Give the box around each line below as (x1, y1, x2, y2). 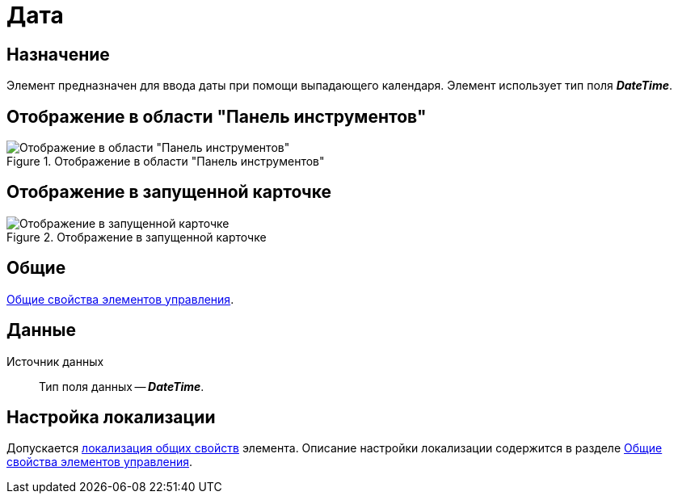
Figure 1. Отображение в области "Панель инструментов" (6, 154, 325, 169)
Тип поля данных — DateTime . (39, 379, 204, 393)
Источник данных (6, 354, 104, 368)
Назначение (6, 44, 110, 65)
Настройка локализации (6, 406, 216, 427)
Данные (6, 320, 76, 341)
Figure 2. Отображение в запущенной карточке (6, 229, 267, 244)
